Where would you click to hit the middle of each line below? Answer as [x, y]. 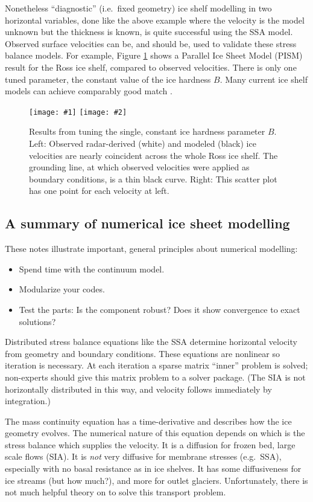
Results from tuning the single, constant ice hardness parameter [147, 131]
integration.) [28, 401]
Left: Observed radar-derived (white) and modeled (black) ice [143, 143]
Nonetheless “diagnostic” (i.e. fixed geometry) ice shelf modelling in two [138, 8]
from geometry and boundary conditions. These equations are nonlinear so [142, 353]
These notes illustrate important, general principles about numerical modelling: [151, 249]
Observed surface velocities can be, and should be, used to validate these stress [151, 43]
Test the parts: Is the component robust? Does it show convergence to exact [160, 309]
